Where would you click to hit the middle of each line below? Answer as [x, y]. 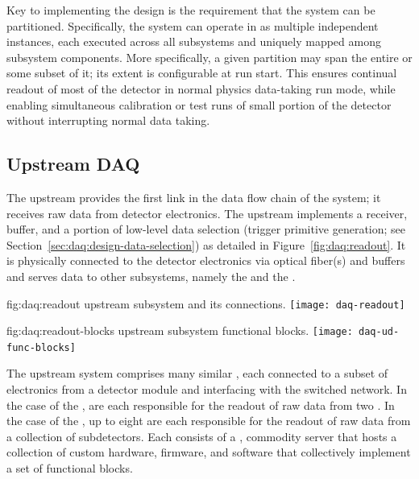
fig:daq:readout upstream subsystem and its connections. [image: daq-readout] [206, 303]
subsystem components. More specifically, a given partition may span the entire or [209, 57]
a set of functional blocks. [70, 468]
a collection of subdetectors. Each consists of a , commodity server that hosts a [202, 436]
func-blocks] [41, 347]
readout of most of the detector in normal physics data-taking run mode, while [201, 88]
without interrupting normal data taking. [108, 120]
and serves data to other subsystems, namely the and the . [151, 276]
